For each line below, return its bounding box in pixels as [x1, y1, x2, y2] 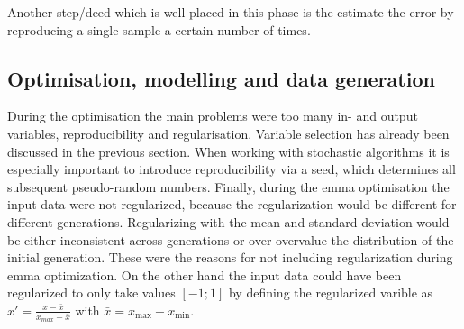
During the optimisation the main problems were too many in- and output [7, 106, 418, 125]
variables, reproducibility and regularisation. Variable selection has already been [7, 123, 450, 142]
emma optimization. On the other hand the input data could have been [7, 265, 402, 284]
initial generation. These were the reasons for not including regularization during [7, 248, 453, 267]
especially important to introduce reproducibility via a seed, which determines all [7, 160, 456, 178]
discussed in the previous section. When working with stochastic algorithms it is [7, 142, 450, 160]
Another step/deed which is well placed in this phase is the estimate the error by [7, 3, 454, 21]
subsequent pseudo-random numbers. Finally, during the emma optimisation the [7, 177, 450, 196]
